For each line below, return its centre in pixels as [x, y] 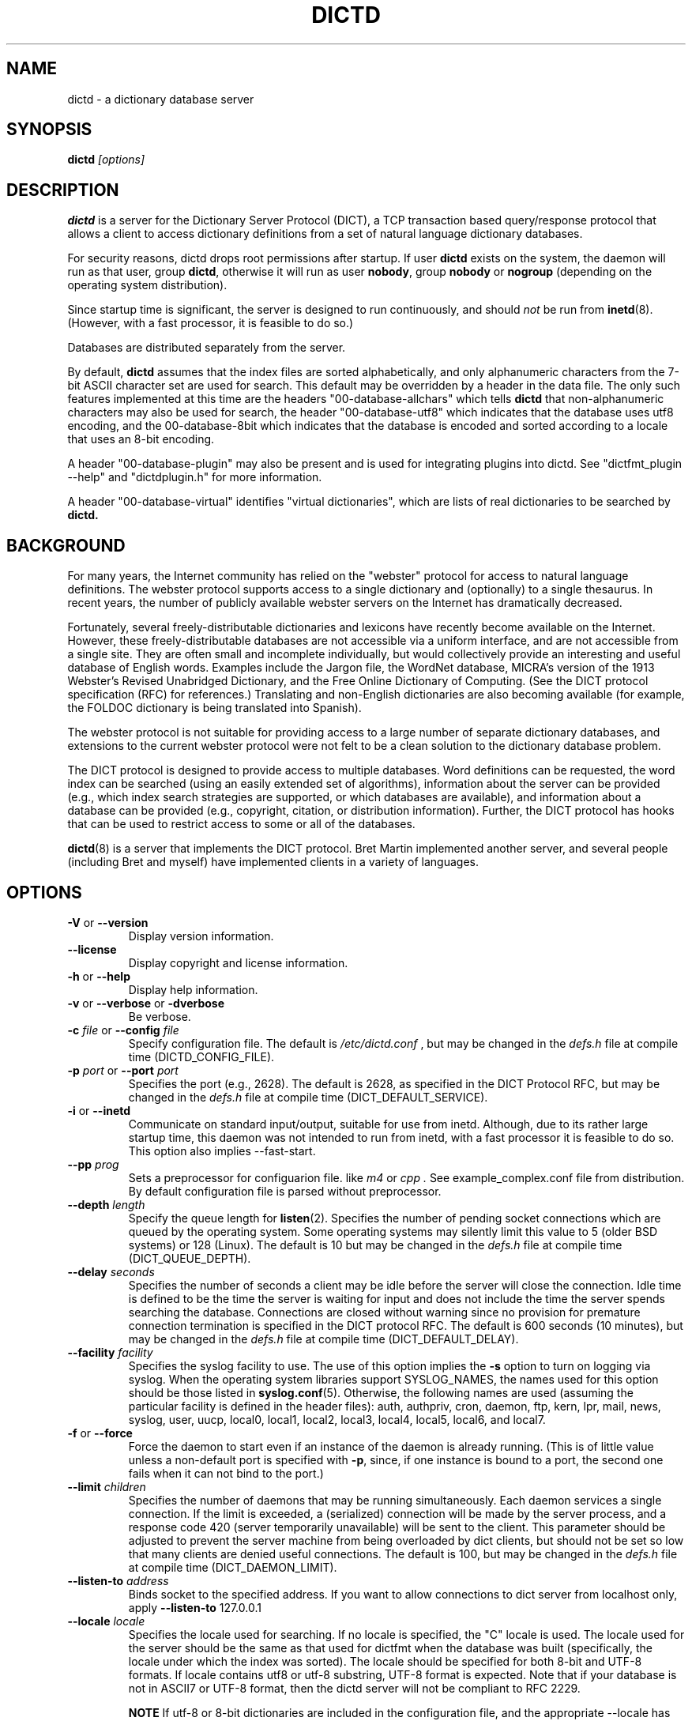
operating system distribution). [147, 285]
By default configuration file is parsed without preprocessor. [285, 1191]
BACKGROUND [66, 545]
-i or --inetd [99, 1110]
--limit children [107, 1486]
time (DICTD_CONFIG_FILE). [201, 1056]
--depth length [106, 1204]
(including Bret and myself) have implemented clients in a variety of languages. [273, 862]
